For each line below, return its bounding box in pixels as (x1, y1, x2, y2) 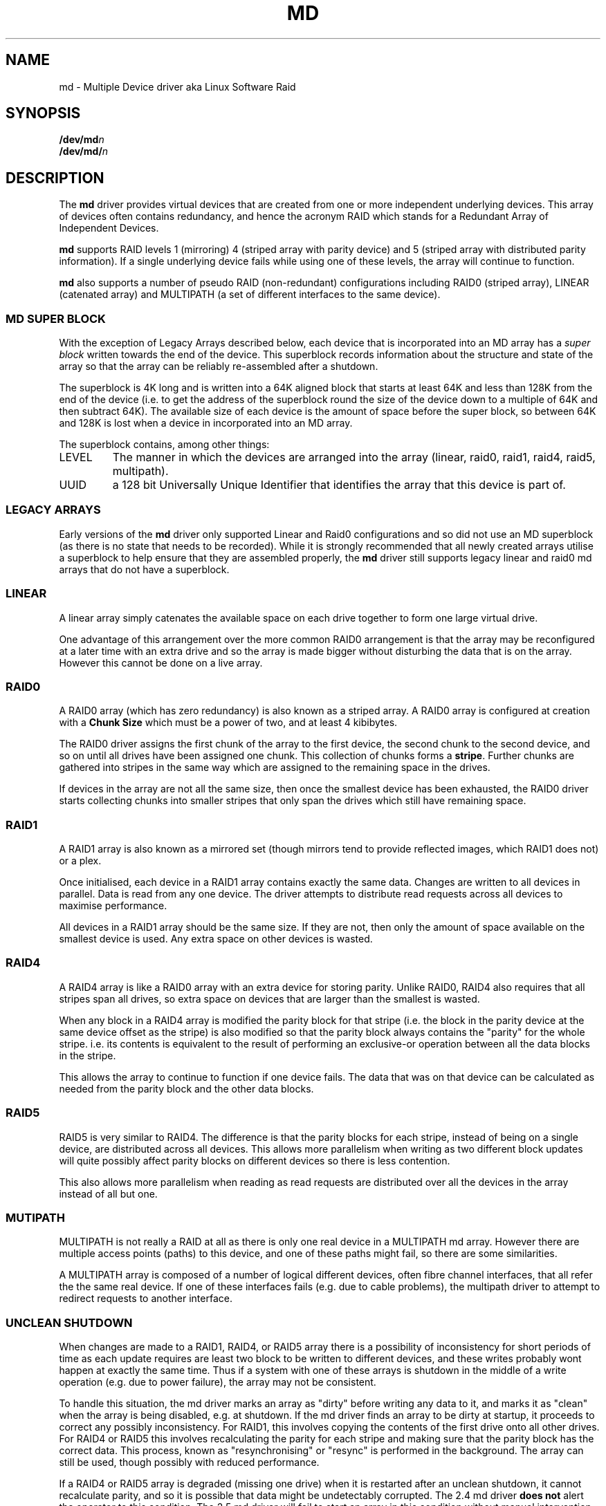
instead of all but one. (59, 1187, 158, 1200)
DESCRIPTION (6, 169, 104, 187)
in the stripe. (59, 1049, 116, 1061)
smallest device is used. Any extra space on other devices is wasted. (59, 933, 373, 945)
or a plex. (59, 855, 102, 867)
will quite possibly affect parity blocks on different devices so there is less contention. (59, 1154, 450, 1166)
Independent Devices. (59, 222, 159, 234)
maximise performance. (59, 900, 167, 912)
